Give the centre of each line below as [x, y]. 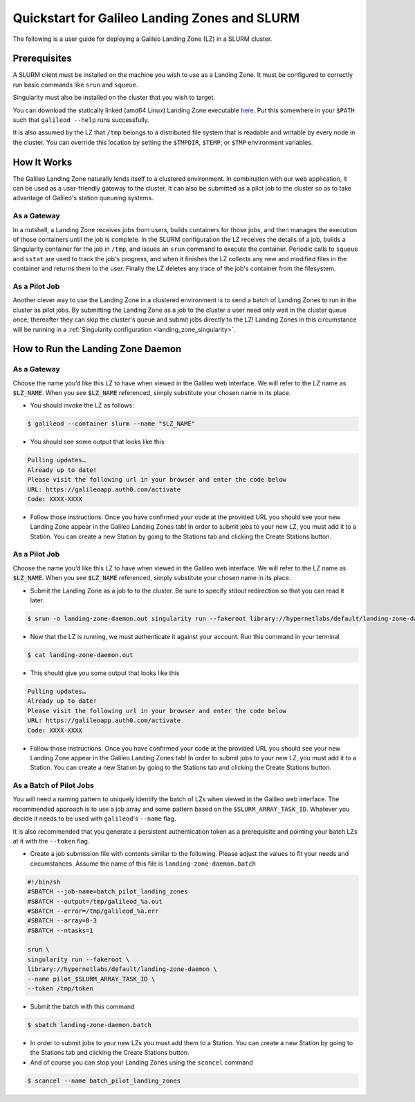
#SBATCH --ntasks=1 [60, 930]
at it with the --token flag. [51, 841]
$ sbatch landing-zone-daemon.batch [90, 1025]
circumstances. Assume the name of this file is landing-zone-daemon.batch [143, 864]
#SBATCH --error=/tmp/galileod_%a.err [93, 911]
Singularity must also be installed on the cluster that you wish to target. [114, 98]
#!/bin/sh [44, 882]
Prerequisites [42, 59]
